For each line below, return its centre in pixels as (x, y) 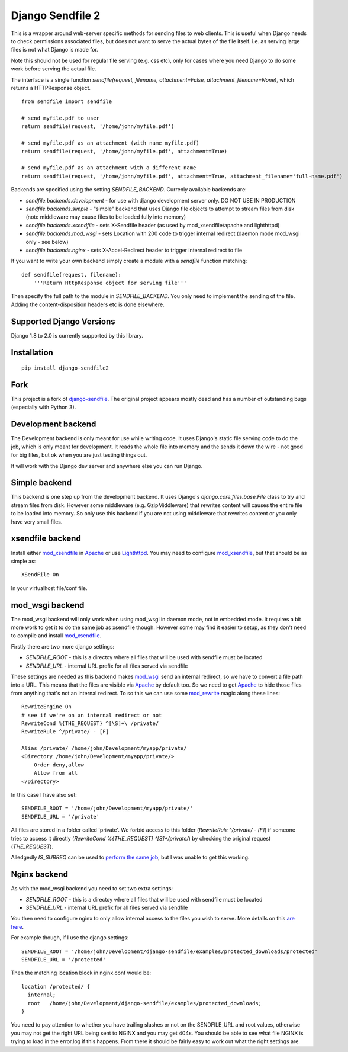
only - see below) (47, 242)
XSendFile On (40, 575)
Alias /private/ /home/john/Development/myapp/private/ (104, 748)
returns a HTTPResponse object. (51, 88)
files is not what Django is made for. (55, 50)
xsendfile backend (46, 539)
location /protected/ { (56, 987)
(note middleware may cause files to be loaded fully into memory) (106, 217)
